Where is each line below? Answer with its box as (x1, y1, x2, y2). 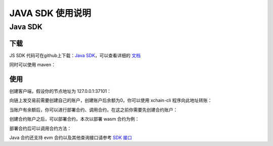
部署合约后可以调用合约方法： (9, 125, 72, 131)
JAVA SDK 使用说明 (9, 8, 92, 19)
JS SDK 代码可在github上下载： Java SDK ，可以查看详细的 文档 (9, 52, 141, 58)
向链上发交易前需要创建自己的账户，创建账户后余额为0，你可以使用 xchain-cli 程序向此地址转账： (9, 98, 212, 104)
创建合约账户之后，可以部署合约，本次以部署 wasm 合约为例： (9, 116, 140, 122)
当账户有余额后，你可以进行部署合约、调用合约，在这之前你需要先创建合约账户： (9, 107, 178, 113)
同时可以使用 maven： (9, 62, 56, 68)
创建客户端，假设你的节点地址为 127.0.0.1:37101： (9, 88, 111, 94)
